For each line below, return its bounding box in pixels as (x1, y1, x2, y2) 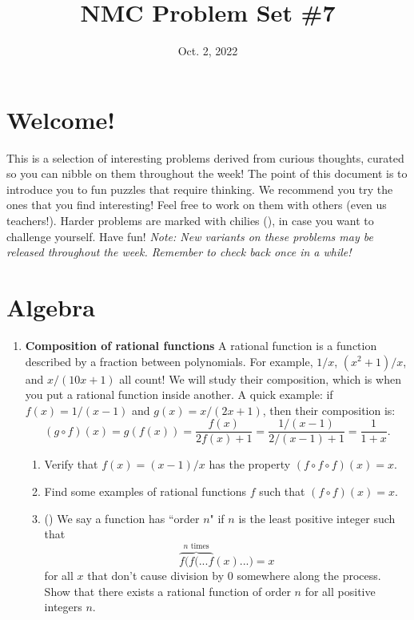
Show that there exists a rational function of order (44, 582, 291, 599)
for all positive (305, 582, 376, 599)
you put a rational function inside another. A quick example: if (25, 386, 333, 403)
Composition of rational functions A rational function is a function (25, 336, 377, 353)
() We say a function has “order (44, 509, 200, 526)
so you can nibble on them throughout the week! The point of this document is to (6, 165, 408, 182)
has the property (209, 456, 291, 473)
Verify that (44, 456, 98, 473)
